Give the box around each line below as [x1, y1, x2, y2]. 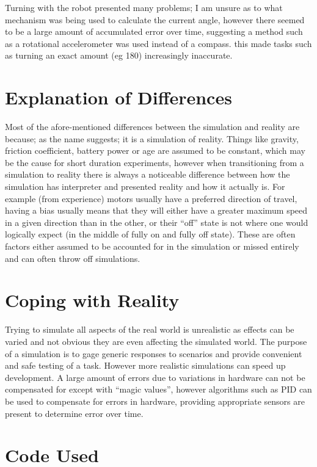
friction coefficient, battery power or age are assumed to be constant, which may [5, 144, 305, 157]
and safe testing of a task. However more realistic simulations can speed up [5, 359, 286, 372]
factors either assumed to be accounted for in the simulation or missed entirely [5, 240, 299, 253]
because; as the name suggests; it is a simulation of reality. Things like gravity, [5, 132, 299, 145]
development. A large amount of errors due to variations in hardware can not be [5, 371, 305, 383]
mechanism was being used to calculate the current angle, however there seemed [5, 13, 305, 26]
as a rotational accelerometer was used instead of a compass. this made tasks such [5, 37, 312, 49]
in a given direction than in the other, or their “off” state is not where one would [5, 215, 308, 228]
